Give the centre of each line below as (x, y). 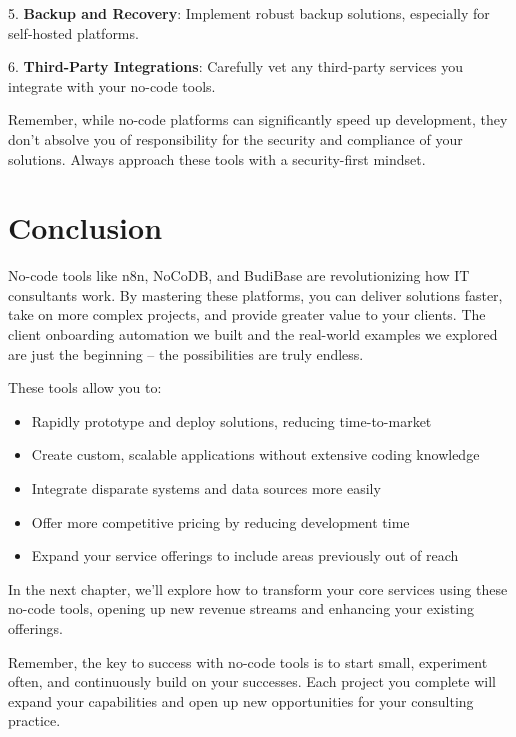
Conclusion (85, 227)
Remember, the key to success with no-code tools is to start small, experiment (248, 661)
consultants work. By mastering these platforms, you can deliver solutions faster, (255, 294)
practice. (34, 720)
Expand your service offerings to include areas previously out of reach (245, 555)
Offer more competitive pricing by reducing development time (220, 521)
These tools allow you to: (85, 387)
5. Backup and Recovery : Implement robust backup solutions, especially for (249, 13)
